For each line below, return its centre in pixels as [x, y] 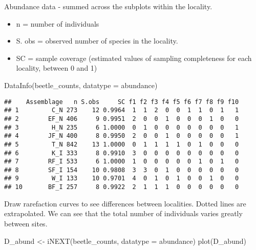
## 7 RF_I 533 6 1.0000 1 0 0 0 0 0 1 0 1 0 [122, 162]
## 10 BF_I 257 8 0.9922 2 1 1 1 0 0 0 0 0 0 [122, 187]
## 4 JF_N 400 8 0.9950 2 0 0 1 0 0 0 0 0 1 [122, 136]
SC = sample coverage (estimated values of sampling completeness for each [134, 58]
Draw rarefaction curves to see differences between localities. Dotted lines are [125, 203]
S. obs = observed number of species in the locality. [97, 41]
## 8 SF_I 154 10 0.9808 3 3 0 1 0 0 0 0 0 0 [122, 170]
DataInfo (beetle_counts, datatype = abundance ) [81, 85]
